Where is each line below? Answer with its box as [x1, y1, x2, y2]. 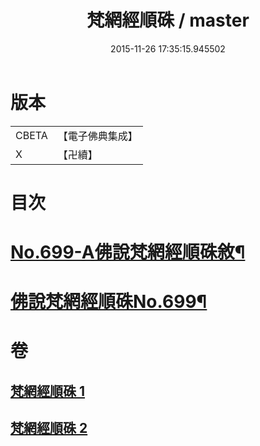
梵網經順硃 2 [10, 420, 88, 437]
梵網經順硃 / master [86, 9, 250, 32]
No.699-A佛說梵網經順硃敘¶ [10, 241, 246, 264]
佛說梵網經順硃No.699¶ [10, 291, 208, 313]
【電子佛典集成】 [57, 129, 138, 143]
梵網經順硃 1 [10, 382, 86, 400]
